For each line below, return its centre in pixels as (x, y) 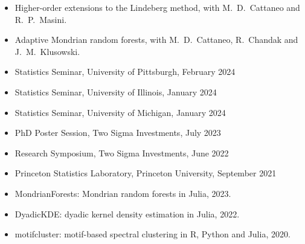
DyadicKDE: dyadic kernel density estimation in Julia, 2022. (127, 213)
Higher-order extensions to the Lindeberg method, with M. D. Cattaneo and (157, 7)
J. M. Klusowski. (47, 51)
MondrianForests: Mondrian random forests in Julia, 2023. (123, 193)
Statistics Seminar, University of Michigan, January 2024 (120, 112)
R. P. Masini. (41, 19)
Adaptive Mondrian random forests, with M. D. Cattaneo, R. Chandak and (156, 40)
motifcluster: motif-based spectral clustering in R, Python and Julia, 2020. (152, 234)
